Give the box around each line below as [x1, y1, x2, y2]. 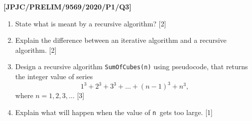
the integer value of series [15, 71, 93, 82]
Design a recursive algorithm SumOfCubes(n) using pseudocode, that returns [15, 61, 248, 72]
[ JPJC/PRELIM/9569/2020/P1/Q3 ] [3, 1, 131, 11]
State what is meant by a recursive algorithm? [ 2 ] [15, 18, 166, 28]
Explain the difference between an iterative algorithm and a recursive [15, 35, 227, 45]
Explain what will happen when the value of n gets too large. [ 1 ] [15, 107, 213, 117]
